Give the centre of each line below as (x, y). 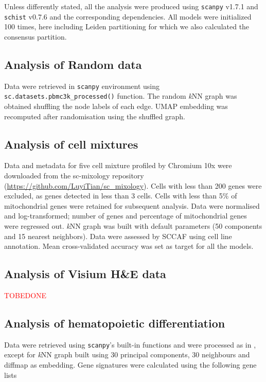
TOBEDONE (25, 295)
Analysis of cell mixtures (71, 144)
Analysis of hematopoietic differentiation (115, 323)
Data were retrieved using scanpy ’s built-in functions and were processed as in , (130, 344)
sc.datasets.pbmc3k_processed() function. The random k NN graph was (121, 96)
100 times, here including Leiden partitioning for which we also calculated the (127, 26)
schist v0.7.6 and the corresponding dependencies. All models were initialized (128, 16)
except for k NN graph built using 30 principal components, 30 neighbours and (127, 354)
